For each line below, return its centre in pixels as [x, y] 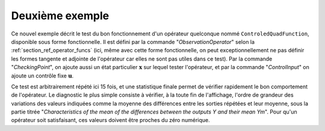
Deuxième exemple [60, 16]
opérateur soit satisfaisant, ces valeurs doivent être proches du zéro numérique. [110, 120]
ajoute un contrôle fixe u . [42, 76]
